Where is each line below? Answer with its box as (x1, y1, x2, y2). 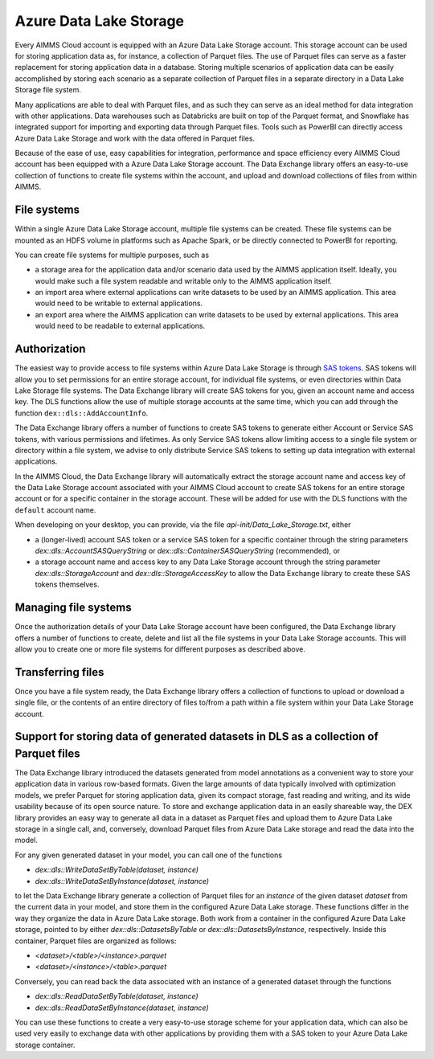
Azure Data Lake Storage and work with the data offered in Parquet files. (14, 133, 256, 143)
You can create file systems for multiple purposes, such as (14, 250, 209, 260)
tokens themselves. (35, 579, 100, 590)
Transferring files (14, 665, 104, 679)
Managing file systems (14, 601, 132, 615)
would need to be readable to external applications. (35, 321, 205, 331)
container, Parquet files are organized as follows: (14, 936, 177, 946)
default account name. (14, 505, 96, 514)
